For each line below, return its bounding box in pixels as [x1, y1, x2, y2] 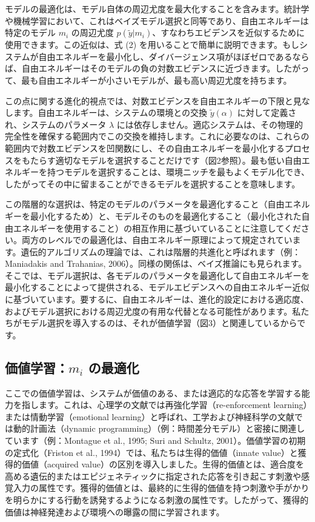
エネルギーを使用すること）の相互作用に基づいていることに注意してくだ [13, 221, 301, 234]
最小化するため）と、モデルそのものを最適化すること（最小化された [30, 209, 302, 222]
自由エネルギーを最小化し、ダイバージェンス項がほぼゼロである [38, 50, 293, 62]
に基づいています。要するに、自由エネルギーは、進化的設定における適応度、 [5, 293, 309, 306]
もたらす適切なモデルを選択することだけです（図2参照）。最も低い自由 [21, 153, 302, 166]
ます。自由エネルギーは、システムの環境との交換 [13, 106, 208, 119]
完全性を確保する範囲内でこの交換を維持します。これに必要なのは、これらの [5, 130, 310, 142]
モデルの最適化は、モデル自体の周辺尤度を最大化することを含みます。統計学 [5, 2, 310, 15]
